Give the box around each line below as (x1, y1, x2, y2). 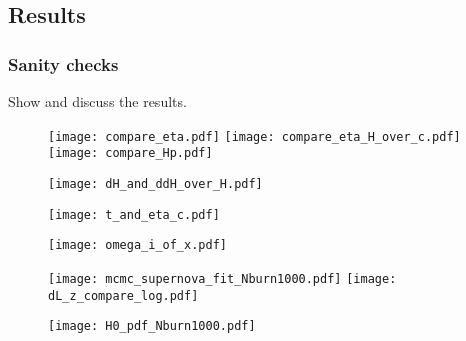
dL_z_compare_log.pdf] (48, 288, 199, 303)
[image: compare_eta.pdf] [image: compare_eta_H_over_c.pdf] (48, 129, 461, 144)
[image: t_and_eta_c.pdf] (48, 207, 220, 222)
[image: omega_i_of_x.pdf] (48, 238, 227, 253)
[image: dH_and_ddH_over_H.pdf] (48, 176, 263, 191)
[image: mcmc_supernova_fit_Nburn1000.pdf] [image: (48, 271, 397, 286)
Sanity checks (8, 51, 119, 76)
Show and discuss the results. (8, 91, 187, 111)
